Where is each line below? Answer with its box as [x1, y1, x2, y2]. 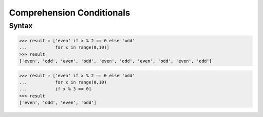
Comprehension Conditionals [9, 7, 131, 18]
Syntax [9, 21, 33, 30]
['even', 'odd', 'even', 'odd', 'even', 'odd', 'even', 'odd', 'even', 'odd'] [19, 58, 212, 64]
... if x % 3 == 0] [19, 86, 92, 92]
